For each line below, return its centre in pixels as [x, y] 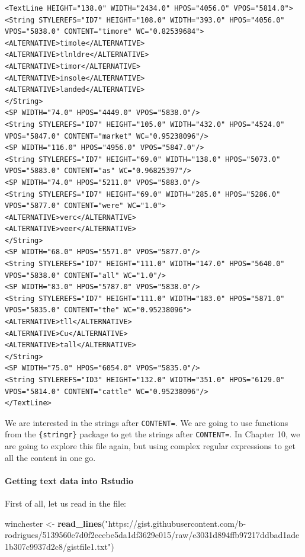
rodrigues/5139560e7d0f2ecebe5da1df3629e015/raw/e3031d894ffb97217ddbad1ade [152, 535]
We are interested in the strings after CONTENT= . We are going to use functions [147, 422]
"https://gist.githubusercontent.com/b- [176, 523]
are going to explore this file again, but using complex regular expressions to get [150, 446]
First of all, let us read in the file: [65, 503]
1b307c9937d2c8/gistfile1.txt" [58, 546]
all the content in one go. [50, 457]
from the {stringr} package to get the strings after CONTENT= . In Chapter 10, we [152, 434]
